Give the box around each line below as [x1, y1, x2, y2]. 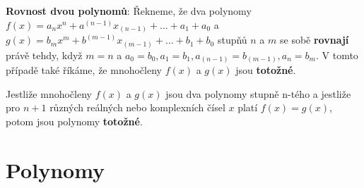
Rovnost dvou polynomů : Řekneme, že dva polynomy [6, 4, 252, 18]
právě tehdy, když [6, 47, 83, 62]
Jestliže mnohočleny [6, 86, 92, 101]
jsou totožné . [235, 63, 296, 77]
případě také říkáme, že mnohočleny [6, 63, 162, 77]
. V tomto [315, 47, 358, 62]
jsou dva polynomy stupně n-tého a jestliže [165, 86, 351, 101]
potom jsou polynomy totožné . [6, 113, 143, 128]
